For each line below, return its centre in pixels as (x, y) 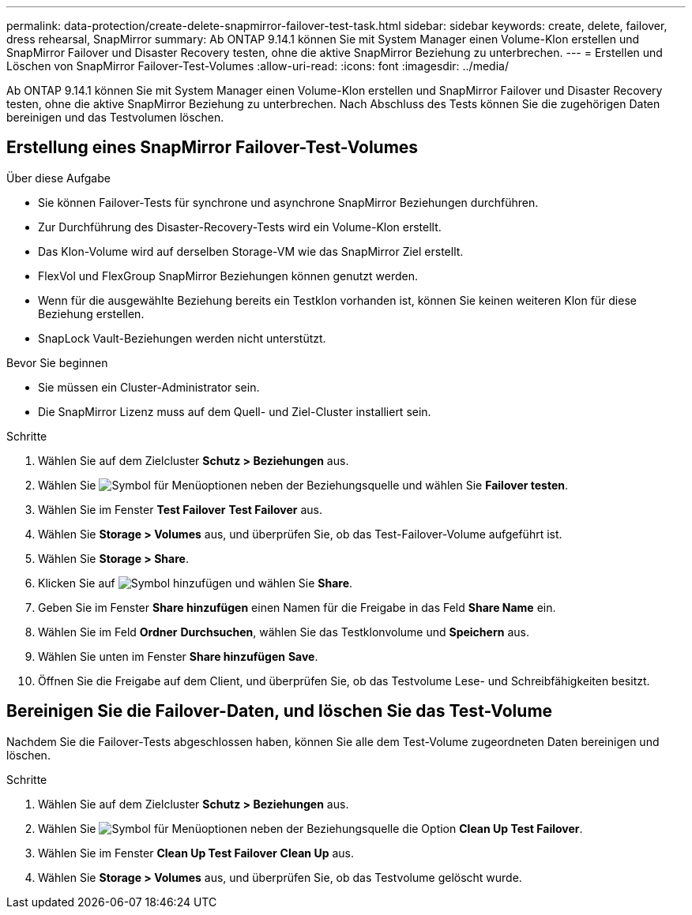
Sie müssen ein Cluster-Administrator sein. (149, 387)
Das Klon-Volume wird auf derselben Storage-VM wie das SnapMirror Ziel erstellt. (251, 251)
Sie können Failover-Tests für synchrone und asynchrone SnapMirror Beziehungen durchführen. (288, 202)
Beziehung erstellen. (91, 313)
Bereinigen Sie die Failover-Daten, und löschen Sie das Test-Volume (280, 711)
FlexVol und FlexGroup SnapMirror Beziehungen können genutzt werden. (228, 276)
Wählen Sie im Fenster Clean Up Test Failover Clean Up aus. (196, 853)
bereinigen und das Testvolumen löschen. (115, 117)
